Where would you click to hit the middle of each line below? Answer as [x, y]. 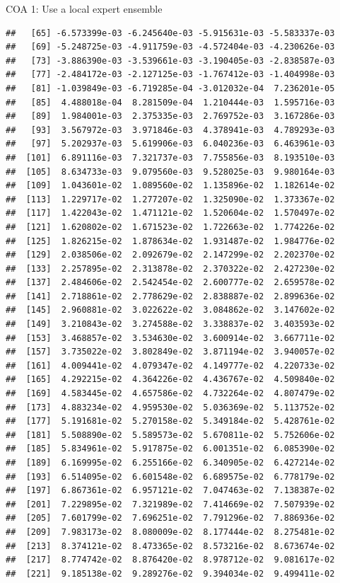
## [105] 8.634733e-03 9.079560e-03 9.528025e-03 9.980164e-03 [170, 172]
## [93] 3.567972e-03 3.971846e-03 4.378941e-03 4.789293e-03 [170, 130]
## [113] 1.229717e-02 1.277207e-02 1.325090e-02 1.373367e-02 [170, 199]
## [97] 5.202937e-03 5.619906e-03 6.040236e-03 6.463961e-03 [170, 144]
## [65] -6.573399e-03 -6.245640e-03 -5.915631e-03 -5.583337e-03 [170, 33]
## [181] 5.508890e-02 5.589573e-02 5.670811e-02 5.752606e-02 [170, 435]
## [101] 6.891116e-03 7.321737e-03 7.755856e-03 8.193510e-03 [170, 157]
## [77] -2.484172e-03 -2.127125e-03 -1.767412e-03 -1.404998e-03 [170, 75]
